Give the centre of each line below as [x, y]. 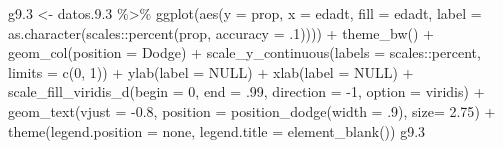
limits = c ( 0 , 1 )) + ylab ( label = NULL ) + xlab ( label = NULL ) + [211, 71]
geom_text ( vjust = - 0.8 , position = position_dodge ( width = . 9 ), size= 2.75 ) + [252, 110]
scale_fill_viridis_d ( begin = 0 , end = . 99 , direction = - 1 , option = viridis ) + [246, 91]
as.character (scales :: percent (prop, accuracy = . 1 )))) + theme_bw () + [221, 32]
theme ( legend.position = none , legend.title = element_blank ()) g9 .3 [217, 130]
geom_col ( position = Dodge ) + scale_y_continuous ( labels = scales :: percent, [244, 52]
